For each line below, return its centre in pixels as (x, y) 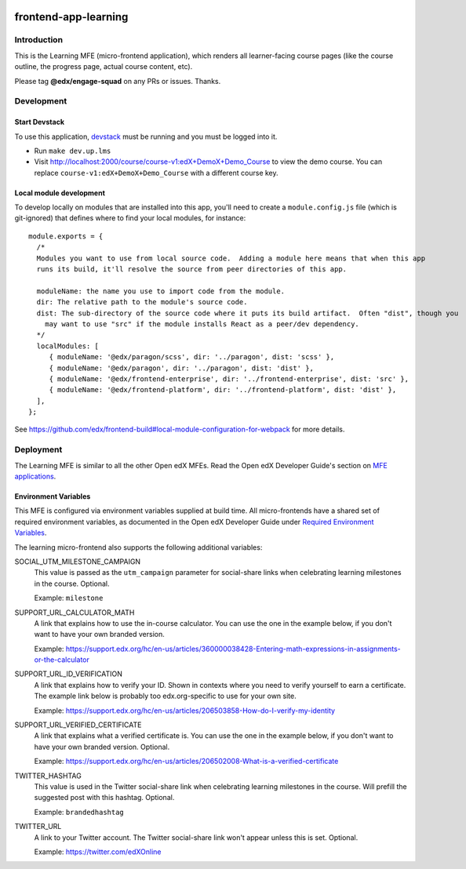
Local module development (60, 193)
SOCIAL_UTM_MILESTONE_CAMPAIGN (78, 562)
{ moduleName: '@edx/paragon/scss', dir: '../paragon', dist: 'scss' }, (192, 357)
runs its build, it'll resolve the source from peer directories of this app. (192, 269)
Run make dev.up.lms (73, 151)
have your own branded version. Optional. (102, 747)
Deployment (38, 449)
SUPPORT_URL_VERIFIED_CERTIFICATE (78, 725)
